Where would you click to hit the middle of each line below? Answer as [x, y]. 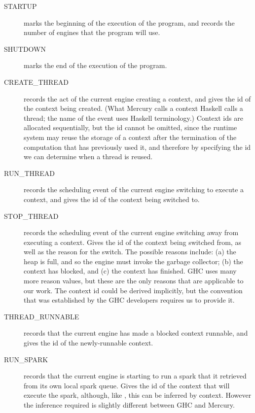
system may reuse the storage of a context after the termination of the [130, 137]
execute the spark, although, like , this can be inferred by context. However [138, 395]
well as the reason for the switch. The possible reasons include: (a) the [130, 252]
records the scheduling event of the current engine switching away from [131, 232]
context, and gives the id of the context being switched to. [112, 199]
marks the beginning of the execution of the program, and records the [129, 22]
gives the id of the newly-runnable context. [89, 343]
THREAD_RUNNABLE [42, 316]
